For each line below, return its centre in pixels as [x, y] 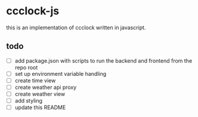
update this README [40, 107]
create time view [35, 80]
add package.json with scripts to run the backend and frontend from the [103, 60]
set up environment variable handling [61, 73]
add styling [29, 101]
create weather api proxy [46, 87]
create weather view [40, 94]
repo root [26, 67]
